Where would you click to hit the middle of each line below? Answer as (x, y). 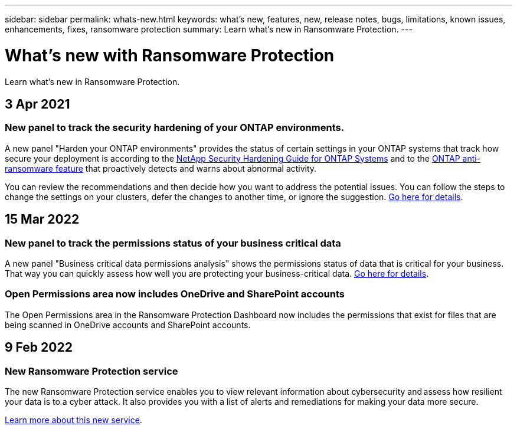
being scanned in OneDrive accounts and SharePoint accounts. (128, 325)
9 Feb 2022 (39, 348)
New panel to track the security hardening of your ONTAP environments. (175, 128)
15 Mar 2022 (42, 220)
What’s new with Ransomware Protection (170, 55)
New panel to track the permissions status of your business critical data (173, 243)
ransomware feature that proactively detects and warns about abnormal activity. (161, 168)
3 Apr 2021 (37, 104)
